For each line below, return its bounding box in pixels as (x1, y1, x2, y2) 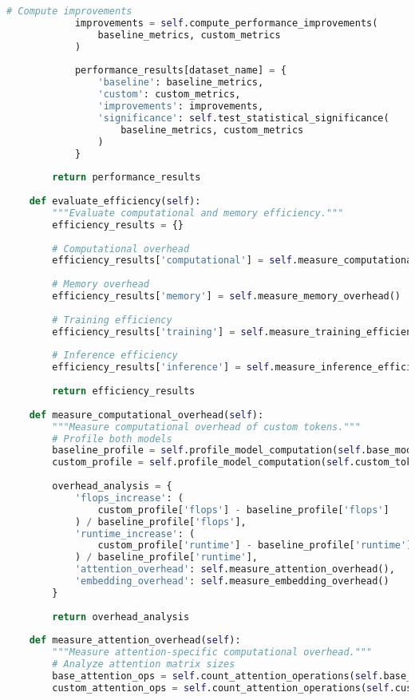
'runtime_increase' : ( (74, 528, 196, 540)
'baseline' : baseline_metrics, (97, 77, 264, 89)
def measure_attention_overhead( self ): (29, 635, 241, 647)
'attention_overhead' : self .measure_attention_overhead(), (74, 564, 395, 575)
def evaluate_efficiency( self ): (29, 196, 201, 207)
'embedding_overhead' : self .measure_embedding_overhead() (74, 575, 389, 587)
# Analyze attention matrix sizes (52, 658, 235, 670)
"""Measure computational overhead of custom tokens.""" (52, 421, 361, 433)
